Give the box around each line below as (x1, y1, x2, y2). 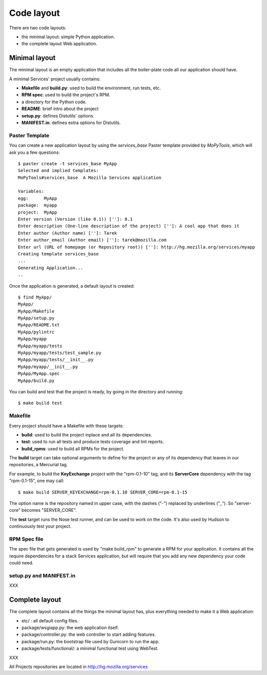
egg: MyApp (18, 195, 57, 201)
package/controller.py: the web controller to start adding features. (21, 631, 156, 637)
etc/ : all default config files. (21, 617, 79, 623)
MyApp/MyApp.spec (18, 371, 60, 376)
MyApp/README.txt (18, 322, 60, 328)
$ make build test (18, 400, 63, 406)
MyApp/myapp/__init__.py (18, 364, 78, 369)
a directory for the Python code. (21, 99, 87, 105)
